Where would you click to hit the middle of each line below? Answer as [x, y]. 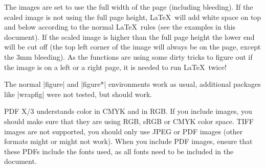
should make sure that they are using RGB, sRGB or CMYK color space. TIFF [129, 121]
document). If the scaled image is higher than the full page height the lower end [129, 37]
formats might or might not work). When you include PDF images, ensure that [128, 141]
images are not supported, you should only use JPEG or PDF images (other [124, 131]
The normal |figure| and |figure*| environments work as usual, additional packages [132, 84]
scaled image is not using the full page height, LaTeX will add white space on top [133, 17]
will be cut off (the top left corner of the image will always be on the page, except [132, 47]
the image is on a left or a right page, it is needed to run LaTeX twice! [115, 67]
